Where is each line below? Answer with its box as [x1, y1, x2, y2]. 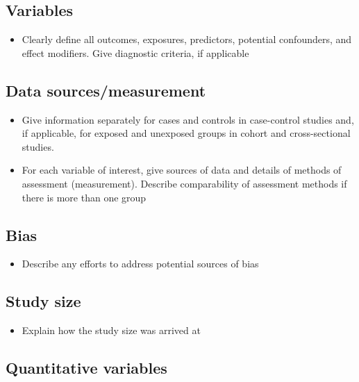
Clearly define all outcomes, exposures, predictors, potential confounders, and [22, 32, 352, 47]
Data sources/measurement [6, 79, 206, 101]
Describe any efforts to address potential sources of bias [22, 256, 259, 271]
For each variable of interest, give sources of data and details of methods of [22, 163, 342, 177]
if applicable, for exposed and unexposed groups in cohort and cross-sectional [22, 126, 351, 140]
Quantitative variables [6, 357, 167, 379]
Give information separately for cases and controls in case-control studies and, [22, 112, 354, 126]
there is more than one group [22, 190, 147, 204]
